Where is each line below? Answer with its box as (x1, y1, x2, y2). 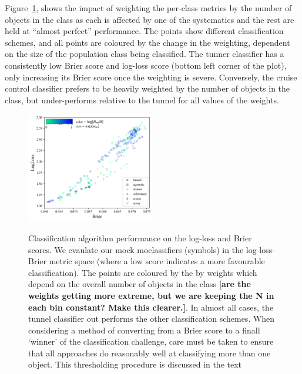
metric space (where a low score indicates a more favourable (49, 255, 265, 267)
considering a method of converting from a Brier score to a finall (28, 324, 260, 336)
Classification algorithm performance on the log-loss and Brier (28, 231, 252, 244)
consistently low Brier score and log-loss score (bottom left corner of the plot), (5, 59, 287, 71)
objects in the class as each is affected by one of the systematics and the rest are (5, 13, 294, 25)
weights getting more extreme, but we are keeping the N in (28, 289, 274, 301)
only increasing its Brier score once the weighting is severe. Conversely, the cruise (5, 70, 297, 83)
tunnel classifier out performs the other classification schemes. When (28, 312, 275, 325)
